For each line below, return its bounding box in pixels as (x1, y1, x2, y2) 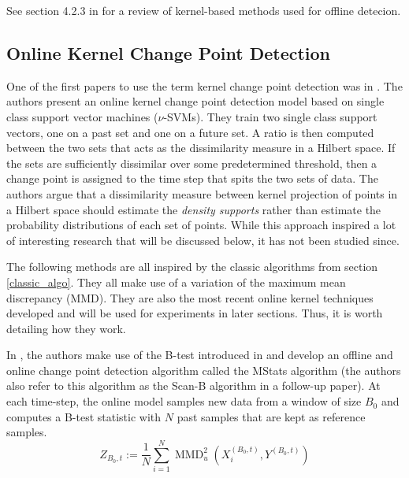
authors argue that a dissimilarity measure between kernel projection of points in (6, 185, 398, 202)
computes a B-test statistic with (6, 408, 162, 424)
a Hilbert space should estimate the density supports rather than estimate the (6, 201, 381, 217)
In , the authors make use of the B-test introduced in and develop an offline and (6, 346, 393, 363)
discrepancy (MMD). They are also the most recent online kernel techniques (6, 289, 374, 306)
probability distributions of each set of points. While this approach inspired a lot (6, 217, 396, 233)
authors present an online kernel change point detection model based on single (6, 93, 385, 109)
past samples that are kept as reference (177, 408, 366, 424)
